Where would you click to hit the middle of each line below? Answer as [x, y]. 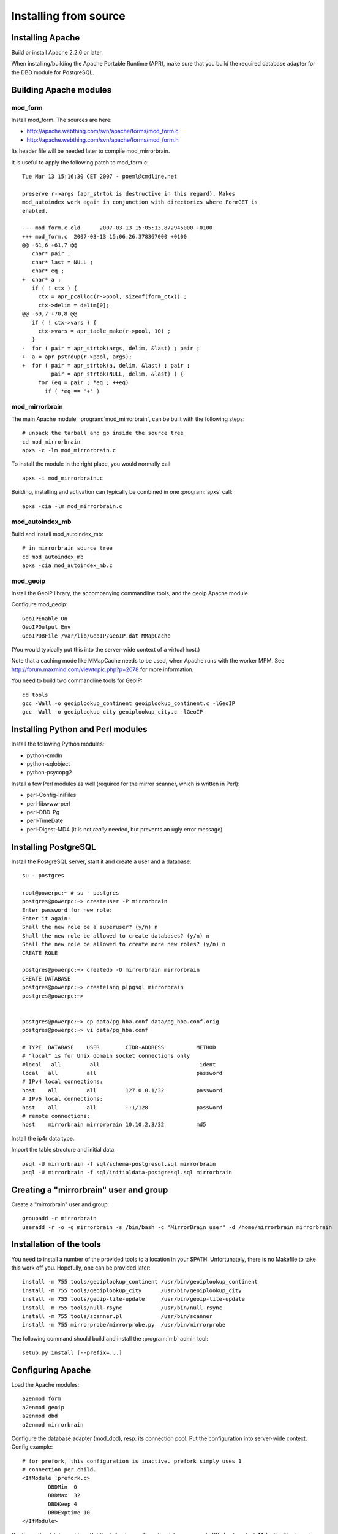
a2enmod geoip [43, 1407]
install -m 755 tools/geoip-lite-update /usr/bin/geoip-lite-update [133, 1299]
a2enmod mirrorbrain [53, 1424]
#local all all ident [119, 1064]
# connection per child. [59, 1470]
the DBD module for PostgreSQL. [53, 72]
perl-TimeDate [45, 821]
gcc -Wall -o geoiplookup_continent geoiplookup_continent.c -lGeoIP [129, 703]
